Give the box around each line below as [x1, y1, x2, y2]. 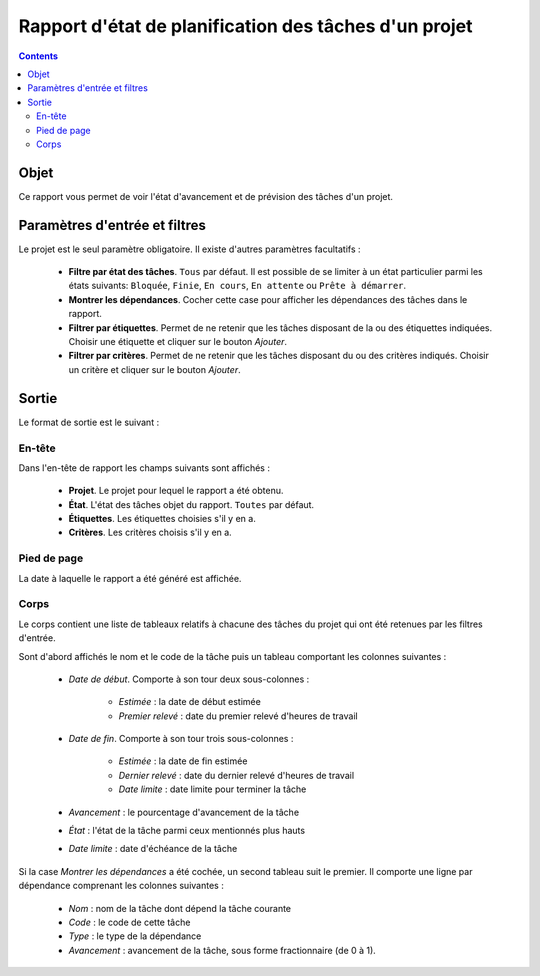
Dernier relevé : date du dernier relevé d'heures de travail [118, 769, 355, 781]
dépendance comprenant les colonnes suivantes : [18, 880, 224, 892]
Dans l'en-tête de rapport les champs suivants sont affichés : [18, 461, 270, 474]
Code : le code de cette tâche [68, 916, 191, 928]
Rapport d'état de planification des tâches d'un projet [18, 15, 474, 37]
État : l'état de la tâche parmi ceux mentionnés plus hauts [68, 825, 305, 837]
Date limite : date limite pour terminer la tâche [118, 783, 307, 795]
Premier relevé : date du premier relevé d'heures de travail [118, 710, 359, 722]
